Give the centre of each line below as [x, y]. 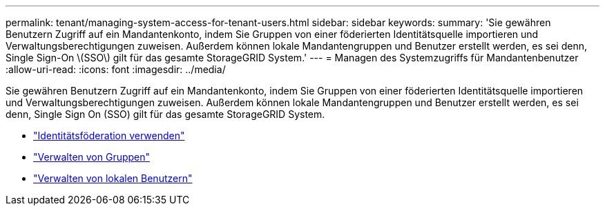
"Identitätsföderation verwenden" [109, 135]
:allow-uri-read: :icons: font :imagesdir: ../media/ [116, 69]
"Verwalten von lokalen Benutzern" [113, 178]
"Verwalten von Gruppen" [92, 157]
